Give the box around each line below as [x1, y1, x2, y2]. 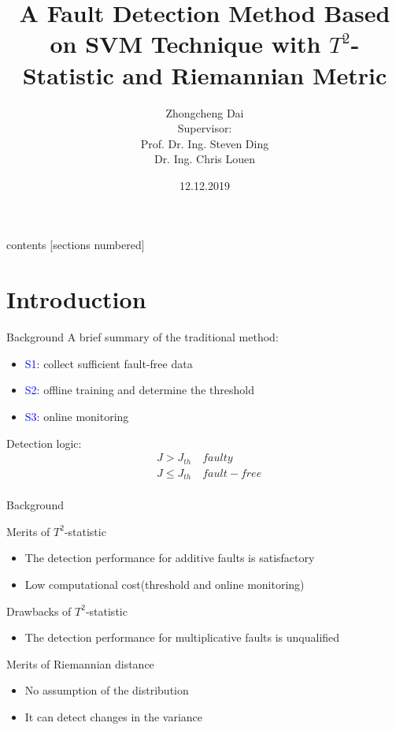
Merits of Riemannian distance [6, 655, 154, 672]
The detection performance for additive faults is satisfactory [24, 549, 315, 566]
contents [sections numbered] [6, 237, 145, 253]
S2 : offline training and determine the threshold [24, 382, 254, 398]
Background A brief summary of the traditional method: [6, 329, 279, 345]
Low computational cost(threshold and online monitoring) [24, 575, 305, 592]
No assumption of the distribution [24, 682, 189, 698]
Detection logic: [6, 434, 82, 451]
